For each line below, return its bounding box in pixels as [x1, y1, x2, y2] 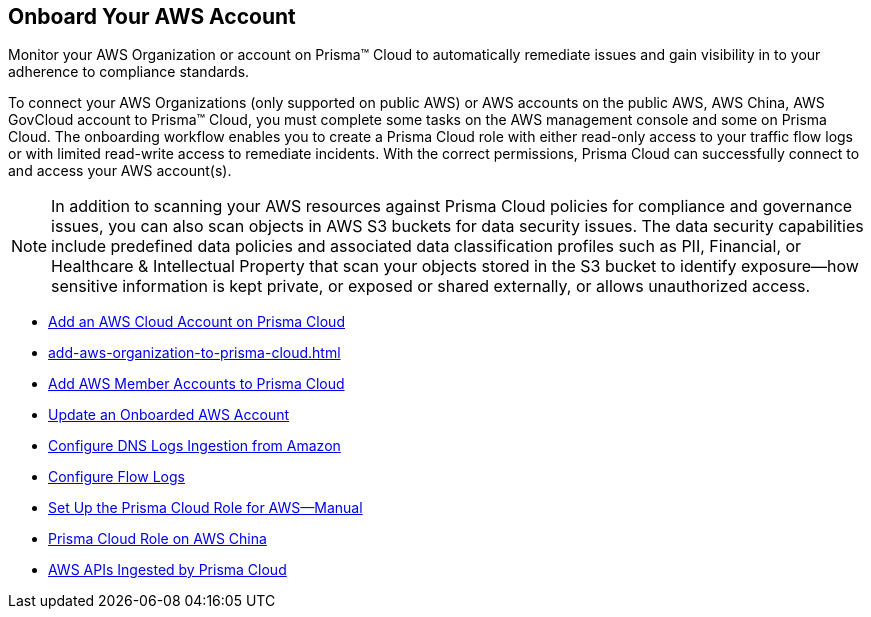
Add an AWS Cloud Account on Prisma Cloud [48, 313, 345, 331]
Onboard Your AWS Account [8, 4, 296, 29]
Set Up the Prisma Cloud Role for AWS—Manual [48, 499, 363, 517]
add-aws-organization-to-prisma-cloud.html [48, 344, 341, 362]
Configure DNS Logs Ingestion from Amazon [48, 437, 341, 455]
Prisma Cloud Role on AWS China [48, 530, 267, 548]
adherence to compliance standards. [8, 63, 250, 81]
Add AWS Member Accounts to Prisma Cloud [48, 375, 345, 393]
